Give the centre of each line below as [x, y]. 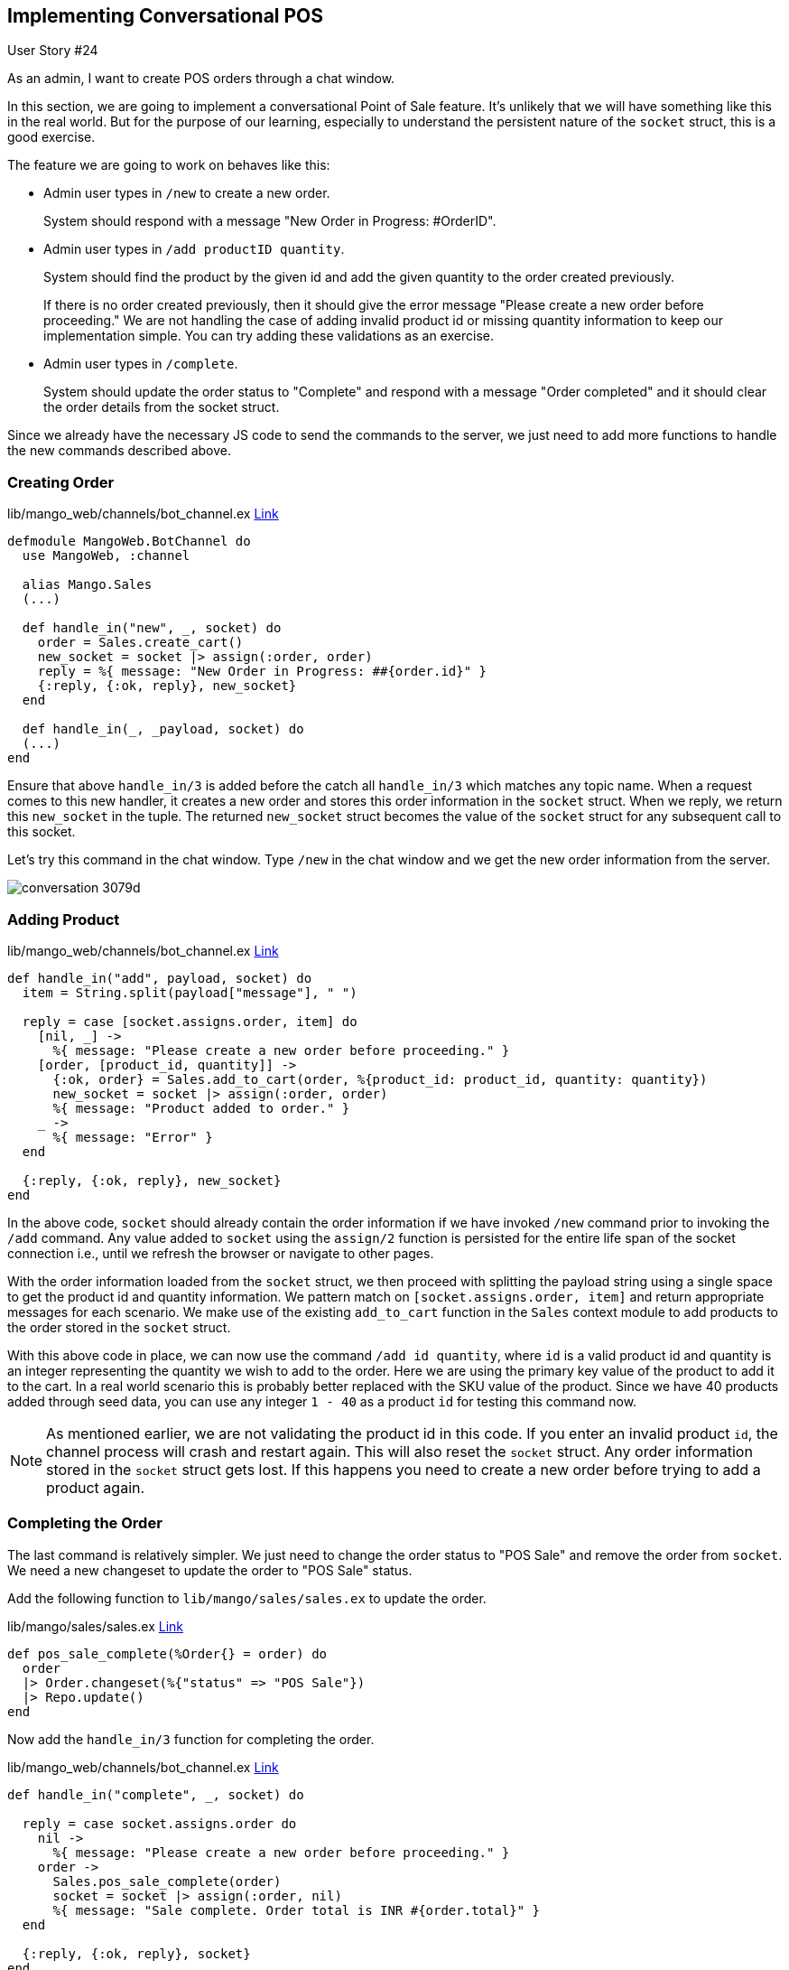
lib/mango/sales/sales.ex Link [95, 1626]
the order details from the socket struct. [162, 407]
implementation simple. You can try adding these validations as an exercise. [269, 336]
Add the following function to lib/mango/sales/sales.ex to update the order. [247, 1598]
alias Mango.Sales [87, 585]
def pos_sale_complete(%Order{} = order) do [167, 1653]
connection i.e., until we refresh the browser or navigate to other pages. [221, 1253]
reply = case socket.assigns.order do [159, 1823]
